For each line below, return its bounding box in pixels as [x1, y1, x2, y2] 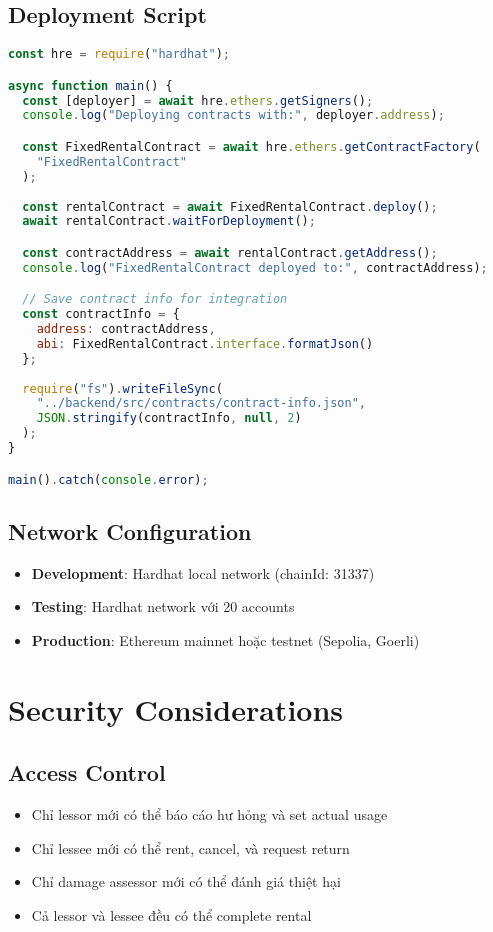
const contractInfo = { [22, 307, 180, 322]
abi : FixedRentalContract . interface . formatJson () [36, 336, 374, 351]
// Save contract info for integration [22, 292, 288, 307]
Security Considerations [8, 688, 344, 729]
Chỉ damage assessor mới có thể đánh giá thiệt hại [31, 871, 341, 892]
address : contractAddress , [36, 322, 216, 337]
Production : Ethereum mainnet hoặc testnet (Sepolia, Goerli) [31, 629, 420, 650]
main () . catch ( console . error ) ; [8, 472, 209, 487]
